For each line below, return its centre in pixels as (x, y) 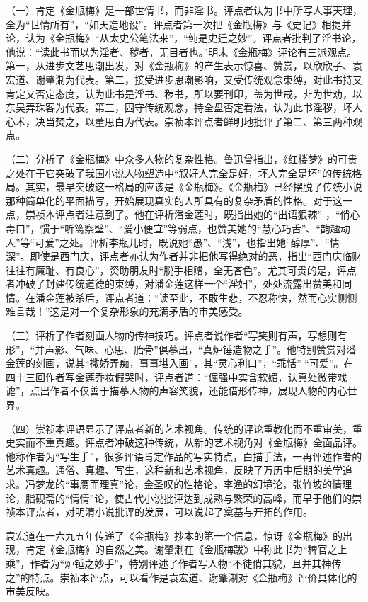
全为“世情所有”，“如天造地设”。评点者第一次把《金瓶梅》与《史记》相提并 (179, 24)
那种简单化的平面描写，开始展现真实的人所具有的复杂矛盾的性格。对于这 (174, 200)
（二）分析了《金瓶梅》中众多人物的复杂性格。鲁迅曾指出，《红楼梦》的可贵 (182, 158)
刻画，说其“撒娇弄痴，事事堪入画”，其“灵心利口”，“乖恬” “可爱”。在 (194, 363)
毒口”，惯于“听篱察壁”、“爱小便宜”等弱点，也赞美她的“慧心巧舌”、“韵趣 (173, 228)
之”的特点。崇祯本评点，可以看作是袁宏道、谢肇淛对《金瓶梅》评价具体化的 (182, 577)
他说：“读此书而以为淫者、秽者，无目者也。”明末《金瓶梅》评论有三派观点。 (182, 51)
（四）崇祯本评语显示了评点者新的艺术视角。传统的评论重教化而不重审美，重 (184, 428)
